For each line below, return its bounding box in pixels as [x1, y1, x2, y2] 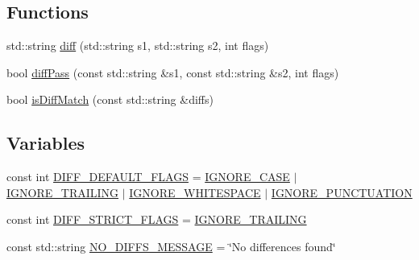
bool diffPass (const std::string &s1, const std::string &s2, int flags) [6, 64, 339, 80]
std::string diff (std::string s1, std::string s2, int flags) [6, 37, 269, 54]
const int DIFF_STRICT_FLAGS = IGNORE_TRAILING [6, 211, 307, 228]
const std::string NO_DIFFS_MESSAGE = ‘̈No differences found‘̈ [6, 237, 336, 254]
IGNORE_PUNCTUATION [271, 184, 413, 200]
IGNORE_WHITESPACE [129, 184, 261, 200]
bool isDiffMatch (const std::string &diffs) [6, 91, 214, 108]
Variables [6, 130, 85, 155]
